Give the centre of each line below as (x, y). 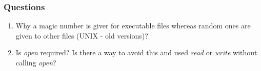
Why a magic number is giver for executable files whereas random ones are (133, 26)
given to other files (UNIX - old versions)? (82, 35)
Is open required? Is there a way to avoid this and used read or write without (136, 52)
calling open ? (36, 62)
